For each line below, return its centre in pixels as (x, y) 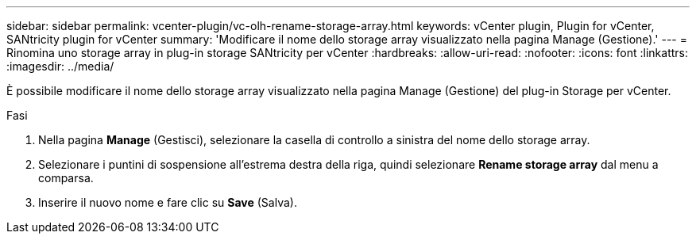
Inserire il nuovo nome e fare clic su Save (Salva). (168, 202)
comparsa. (66, 178)
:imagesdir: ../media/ (60, 66)
